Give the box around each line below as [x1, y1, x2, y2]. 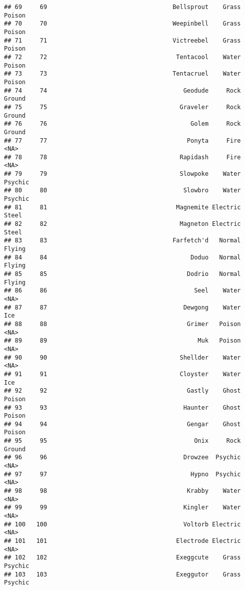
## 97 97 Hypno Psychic [4, 470, 241, 478]
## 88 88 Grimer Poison [4, 320, 241, 328]
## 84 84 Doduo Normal [4, 253, 241, 261]
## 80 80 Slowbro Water [4, 187, 241, 194]
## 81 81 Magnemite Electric [4, 203, 241, 211]
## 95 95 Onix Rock [4, 437, 241, 445]
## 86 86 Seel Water [4, 287, 241, 294]
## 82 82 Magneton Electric [4, 220, 241, 228]
